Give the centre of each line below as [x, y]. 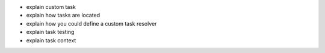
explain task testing [50, 32]
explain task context [51, 40]
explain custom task [51, 7]
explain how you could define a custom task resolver [91, 23]
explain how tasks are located [63, 15]
